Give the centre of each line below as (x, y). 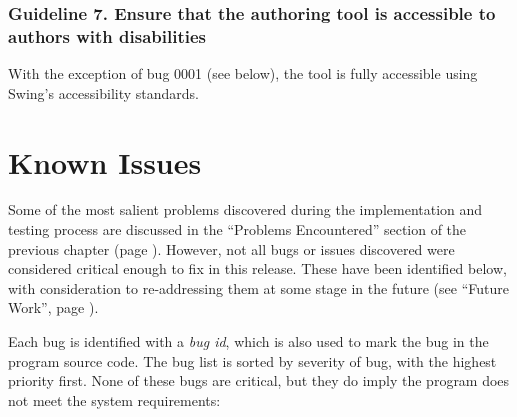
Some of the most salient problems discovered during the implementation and (245, 209)
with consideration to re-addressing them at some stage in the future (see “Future (258, 287)
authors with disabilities (107, 35)
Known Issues (105, 161)
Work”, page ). (53, 307)
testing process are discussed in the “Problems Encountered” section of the (237, 229)
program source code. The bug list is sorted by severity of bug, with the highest (252, 360)
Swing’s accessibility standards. (103, 92)
